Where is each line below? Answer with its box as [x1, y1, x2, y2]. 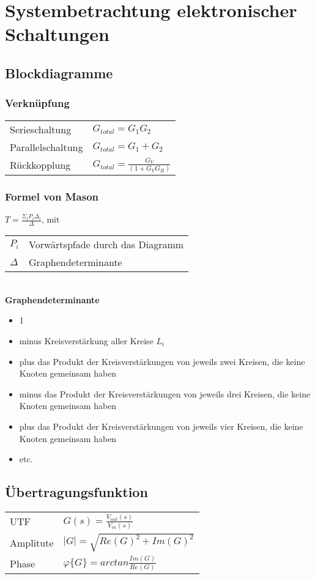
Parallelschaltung [10, 139, 83, 154]
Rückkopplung [10, 158, 71, 172]
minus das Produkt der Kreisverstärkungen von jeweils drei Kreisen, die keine [19, 387, 311, 400]
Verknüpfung [5, 95, 70, 111]
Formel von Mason [5, 189, 99, 204]
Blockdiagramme [5, 63, 113, 82]
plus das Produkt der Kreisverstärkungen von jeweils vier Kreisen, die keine [19, 420, 303, 432]
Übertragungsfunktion [5, 482, 148, 501]
